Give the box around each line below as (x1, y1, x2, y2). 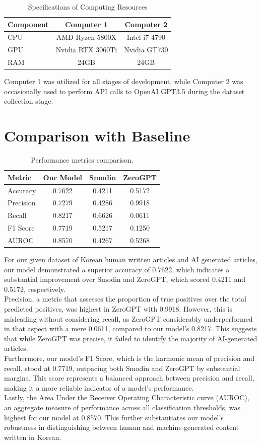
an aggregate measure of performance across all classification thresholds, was (4, 402, 241, 412)
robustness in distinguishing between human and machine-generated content (4, 422, 239, 432)
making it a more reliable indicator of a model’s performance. (4, 382, 194, 393)
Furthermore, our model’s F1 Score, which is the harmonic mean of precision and (4, 352, 255, 363)
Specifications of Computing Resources (28, 2, 148, 12)
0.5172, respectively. (4, 283, 66, 294)
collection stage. (4, 96, 53, 106)
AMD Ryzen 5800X (56, 32, 117, 42)
